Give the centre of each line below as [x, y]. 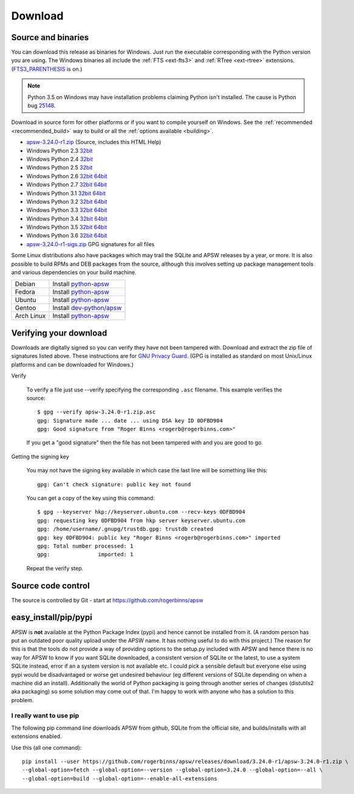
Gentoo [26, 308]
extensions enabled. [36, 736]
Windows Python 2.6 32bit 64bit [67, 176]
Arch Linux [30, 316]
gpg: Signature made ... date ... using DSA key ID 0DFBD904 [130, 420]
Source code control [51, 586]
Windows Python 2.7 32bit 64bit [67, 185]
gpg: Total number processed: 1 [85, 546]
